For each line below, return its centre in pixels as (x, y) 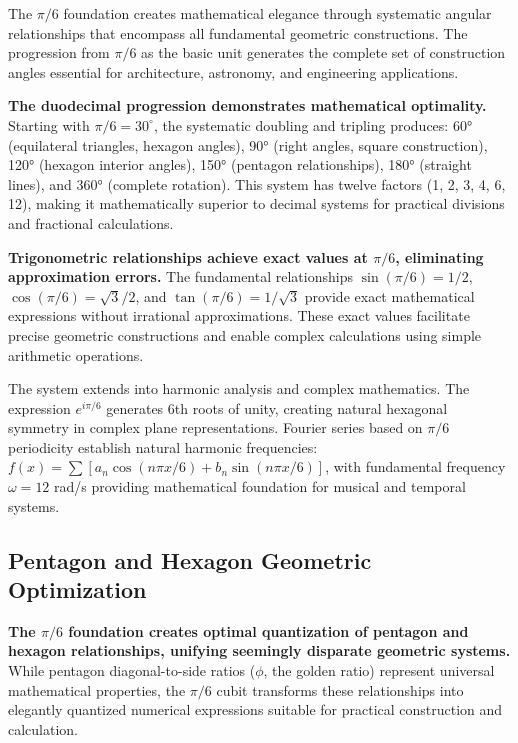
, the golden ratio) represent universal (379, 670)
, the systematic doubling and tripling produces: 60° (313, 124)
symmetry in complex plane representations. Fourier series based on (215, 427)
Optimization (77, 589)
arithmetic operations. (76, 354)
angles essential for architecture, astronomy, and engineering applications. (233, 71)
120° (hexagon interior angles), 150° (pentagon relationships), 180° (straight (240, 164)
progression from (59, 52)
